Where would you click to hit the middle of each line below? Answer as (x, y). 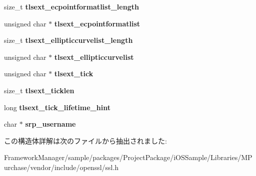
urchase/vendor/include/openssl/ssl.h (61, 167)
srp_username (50, 124)
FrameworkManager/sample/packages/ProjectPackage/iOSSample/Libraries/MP (128, 157)
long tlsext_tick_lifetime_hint (57, 107)
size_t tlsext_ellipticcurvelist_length (68, 40)
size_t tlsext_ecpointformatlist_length (71, 6)
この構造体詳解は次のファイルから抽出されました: (85, 140)
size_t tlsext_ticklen (39, 90)
